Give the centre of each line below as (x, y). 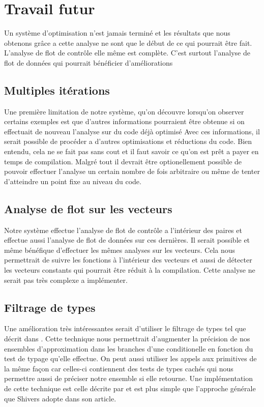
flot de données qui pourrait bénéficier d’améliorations (89, 62)
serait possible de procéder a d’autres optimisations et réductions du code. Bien (128, 141)
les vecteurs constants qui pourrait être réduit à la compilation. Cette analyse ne (130, 270)
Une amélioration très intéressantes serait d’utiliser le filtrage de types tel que (125, 328)
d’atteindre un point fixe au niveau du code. (73, 181)
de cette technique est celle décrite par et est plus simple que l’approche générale (130, 388)
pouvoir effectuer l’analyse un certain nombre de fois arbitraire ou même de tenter (132, 171)
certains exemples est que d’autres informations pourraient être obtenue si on (124, 121)
